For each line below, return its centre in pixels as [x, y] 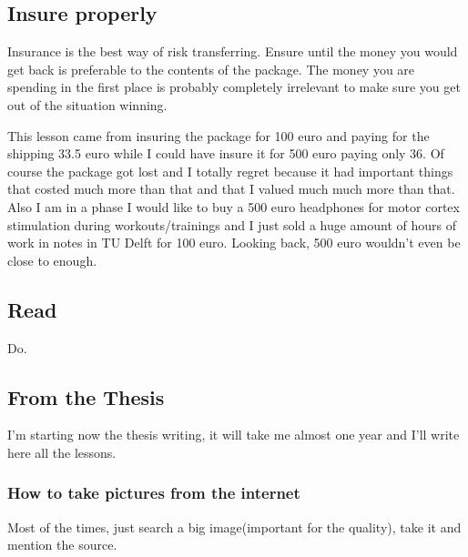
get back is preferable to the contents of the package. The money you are [211, 69]
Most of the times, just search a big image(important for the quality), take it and [234, 527]
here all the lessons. [62, 452]
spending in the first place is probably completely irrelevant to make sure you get [234, 87]
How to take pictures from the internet [154, 493]
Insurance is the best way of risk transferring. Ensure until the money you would [233, 51]
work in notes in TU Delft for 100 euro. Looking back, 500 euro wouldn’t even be [234, 243]
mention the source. [62, 545]
